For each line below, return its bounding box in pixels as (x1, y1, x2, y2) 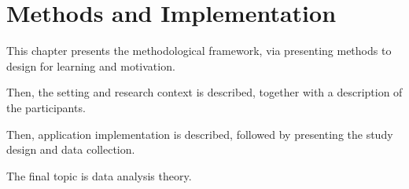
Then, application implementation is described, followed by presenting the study (6, 125, 393, 142)
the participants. (6, 99, 86, 115)
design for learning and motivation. (6, 57, 175, 74)
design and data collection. (6, 141, 135, 158)
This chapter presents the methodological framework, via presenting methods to (6, 42, 392, 59)
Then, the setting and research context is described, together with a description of (6, 84, 403, 100)
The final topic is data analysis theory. (6, 167, 192, 184)
